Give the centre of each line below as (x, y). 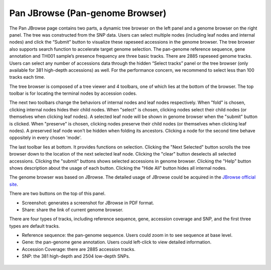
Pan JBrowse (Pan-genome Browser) (88, 13)
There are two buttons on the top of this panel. (57, 194)
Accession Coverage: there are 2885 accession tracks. (79, 249)
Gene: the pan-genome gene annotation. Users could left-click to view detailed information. (117, 242)
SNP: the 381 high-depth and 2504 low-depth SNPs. (76, 256)
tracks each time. (27, 77)
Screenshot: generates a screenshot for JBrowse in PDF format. (88, 203)
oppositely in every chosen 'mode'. (46, 138)
